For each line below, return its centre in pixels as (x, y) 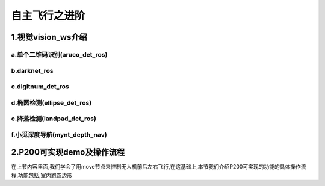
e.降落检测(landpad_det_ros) (54, 119)
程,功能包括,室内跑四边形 (42, 175)
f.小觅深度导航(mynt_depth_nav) (59, 134)
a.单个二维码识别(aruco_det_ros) (59, 54)
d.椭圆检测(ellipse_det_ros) (51, 102)
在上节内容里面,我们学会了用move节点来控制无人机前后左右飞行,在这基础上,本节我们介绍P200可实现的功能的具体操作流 (159, 167)
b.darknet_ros (32, 70)
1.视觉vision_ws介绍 (49, 37)
